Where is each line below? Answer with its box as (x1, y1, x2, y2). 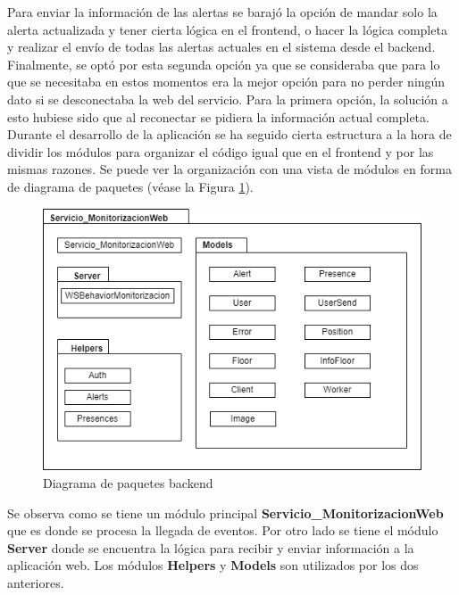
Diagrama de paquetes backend (43, 473, 213, 492)
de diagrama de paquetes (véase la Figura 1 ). (7, 177, 254, 195)
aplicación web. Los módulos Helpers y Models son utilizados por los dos (7, 556, 419, 574)
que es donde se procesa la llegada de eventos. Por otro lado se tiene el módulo (7, 521, 438, 540)
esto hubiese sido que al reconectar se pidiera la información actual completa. (7, 107, 430, 126)
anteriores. (7, 573, 64, 591)
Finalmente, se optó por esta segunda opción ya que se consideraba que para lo (7, 54, 440, 73)
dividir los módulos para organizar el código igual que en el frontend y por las (7, 142, 434, 161)
